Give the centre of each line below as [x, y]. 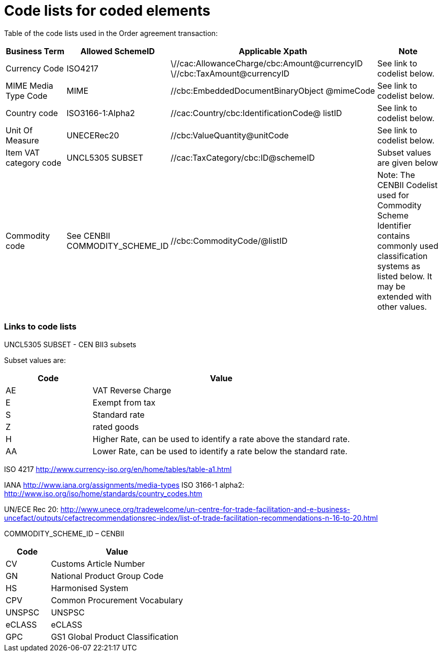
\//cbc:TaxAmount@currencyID [230, 73]
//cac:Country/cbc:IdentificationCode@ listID [256, 113]
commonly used [408, 246]
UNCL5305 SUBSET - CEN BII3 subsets [70, 344]
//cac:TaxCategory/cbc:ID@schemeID [243, 157]
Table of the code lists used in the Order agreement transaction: [111, 33]
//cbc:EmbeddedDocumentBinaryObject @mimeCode [273, 90]
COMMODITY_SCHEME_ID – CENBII [64, 533]
